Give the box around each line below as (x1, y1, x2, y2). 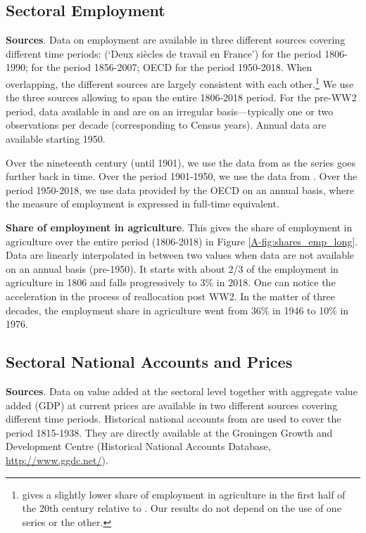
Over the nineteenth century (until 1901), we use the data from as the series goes (6, 155, 356, 169)
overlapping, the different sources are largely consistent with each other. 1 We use (6, 74, 354, 91)
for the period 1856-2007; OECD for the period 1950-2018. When (31, 60, 313, 75)
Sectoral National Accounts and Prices (6, 351, 293, 373)
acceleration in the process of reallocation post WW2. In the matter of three (6, 288, 335, 303)
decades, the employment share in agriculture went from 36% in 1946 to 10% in (6, 302, 349, 317)
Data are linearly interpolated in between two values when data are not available (6, 248, 355, 262)
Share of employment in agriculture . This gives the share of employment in (6, 219, 353, 234)
